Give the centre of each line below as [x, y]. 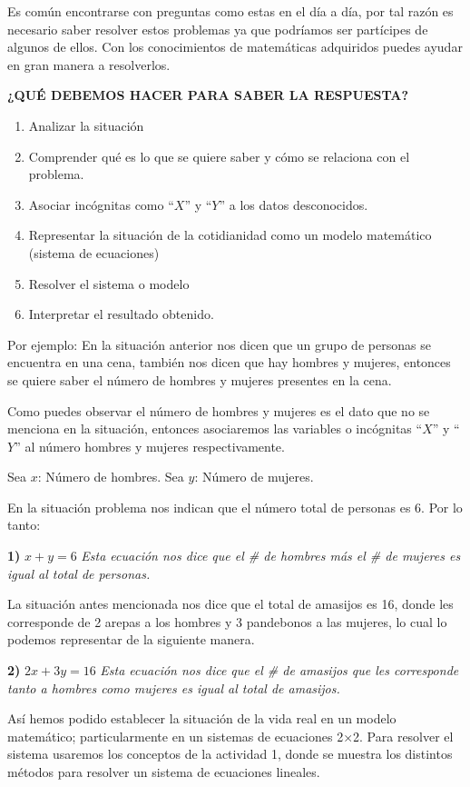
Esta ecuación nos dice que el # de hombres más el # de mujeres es [271, 556]
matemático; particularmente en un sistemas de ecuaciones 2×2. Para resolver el [230, 736]
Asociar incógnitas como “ [101, 204]
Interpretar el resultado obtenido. [121, 314]
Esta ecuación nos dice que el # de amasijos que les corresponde [279, 670]
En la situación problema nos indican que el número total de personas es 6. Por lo [235, 507]
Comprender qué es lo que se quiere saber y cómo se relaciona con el [219, 156]
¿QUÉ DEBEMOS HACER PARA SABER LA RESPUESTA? [208, 95]
